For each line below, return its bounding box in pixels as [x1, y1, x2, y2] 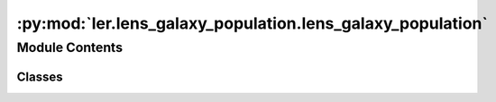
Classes [16, 69, 63, 84]
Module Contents [16, 39, 124, 55]
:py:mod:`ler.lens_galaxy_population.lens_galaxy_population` [16, 13, 489, 33]
